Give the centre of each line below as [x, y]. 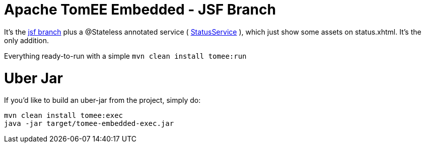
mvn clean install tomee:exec [64, 116]
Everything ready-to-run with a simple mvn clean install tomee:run [125, 56]
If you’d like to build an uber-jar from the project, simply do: [102, 100]
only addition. [26, 40]
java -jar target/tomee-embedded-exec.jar [89, 124]
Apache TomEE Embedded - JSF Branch [140, 10]
